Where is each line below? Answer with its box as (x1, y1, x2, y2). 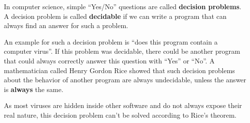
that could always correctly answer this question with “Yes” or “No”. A (4, 55, 215, 65)
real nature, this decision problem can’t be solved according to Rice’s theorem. (4, 109, 236, 120)
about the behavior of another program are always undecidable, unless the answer (4, 75, 247, 85)
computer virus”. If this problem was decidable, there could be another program (4, 46, 240, 56)
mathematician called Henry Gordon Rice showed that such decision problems (4, 65, 235, 75)
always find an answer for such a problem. (4, 20, 129, 31)
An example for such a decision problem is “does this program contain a (4, 36, 218, 46)
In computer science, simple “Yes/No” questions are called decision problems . (4, 1, 241, 11)
